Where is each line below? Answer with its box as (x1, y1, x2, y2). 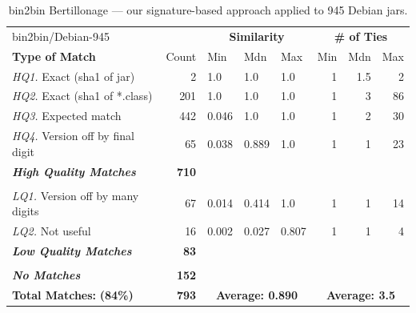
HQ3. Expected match (12, 107, 122, 124)
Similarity (229, 27, 285, 44)
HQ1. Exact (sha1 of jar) (12, 67, 135, 84)
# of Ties (334, 27, 388, 44)
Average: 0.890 (215, 286, 298, 303)
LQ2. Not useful (12, 223, 91, 239)
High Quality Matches (12, 163, 136, 179)
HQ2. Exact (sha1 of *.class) (12, 87, 153, 104)
